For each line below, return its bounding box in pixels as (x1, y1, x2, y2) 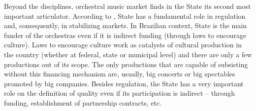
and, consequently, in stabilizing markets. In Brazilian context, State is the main (4, 20, 247, 31)
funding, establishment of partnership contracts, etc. (4, 97, 162, 108)
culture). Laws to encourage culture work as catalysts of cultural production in (4, 39, 242, 50)
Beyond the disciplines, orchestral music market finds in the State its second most (4, 1, 251, 11)
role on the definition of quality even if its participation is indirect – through (4, 88, 235, 98)
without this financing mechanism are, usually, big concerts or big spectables (4, 69, 235, 79)
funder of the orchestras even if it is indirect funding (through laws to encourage (4, 30, 247, 40)
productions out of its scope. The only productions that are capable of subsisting (4, 59, 248, 69)
